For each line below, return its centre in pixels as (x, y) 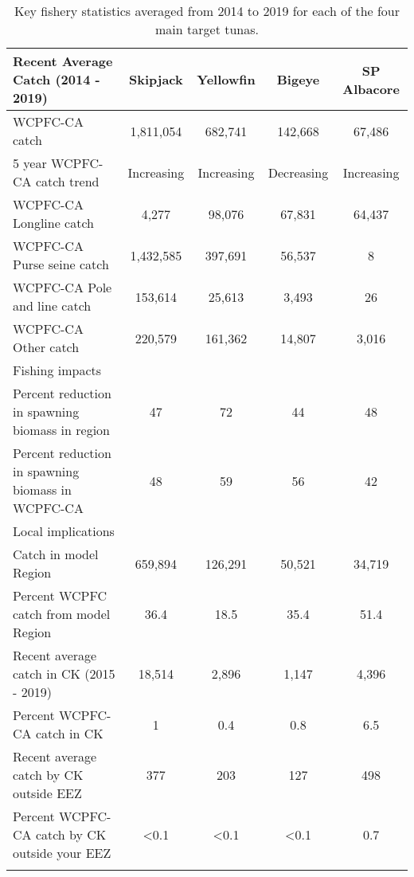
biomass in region (62, 430)
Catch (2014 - (57, 79)
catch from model (62, 614)
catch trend (67, 181)
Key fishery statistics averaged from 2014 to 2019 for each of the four (207, 11)
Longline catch (54, 223)
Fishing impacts (57, 370)
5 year (30, 163)
